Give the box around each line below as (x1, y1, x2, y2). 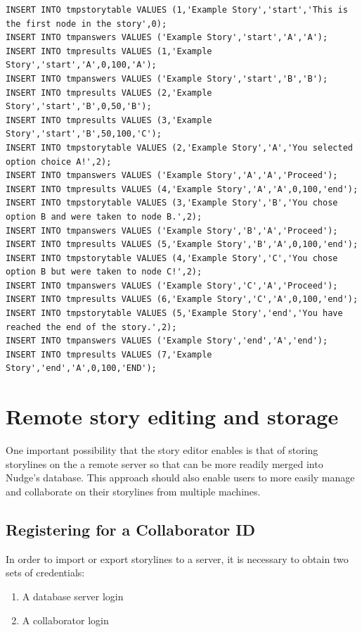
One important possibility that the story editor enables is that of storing (6, 443, 318, 457)
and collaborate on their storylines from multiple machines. (6, 484, 261, 498)
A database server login (22, 588, 124, 603)
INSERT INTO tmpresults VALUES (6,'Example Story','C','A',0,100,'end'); (6, 294, 358, 305)
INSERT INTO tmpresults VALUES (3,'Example (6, 115, 212, 125)
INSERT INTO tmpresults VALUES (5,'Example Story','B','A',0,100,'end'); (6, 239, 358, 250)
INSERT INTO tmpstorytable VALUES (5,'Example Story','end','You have (6, 308, 343, 319)
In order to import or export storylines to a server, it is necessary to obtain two (6, 551, 349, 566)
